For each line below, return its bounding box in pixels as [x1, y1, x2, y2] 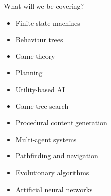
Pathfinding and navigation [15, 150, 98, 161]
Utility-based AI [15, 84, 65, 94]
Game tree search [15, 100, 69, 111]
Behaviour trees [15, 34, 63, 45]
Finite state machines [15, 17, 80, 28]
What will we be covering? [4, 1, 84, 11]
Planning [15, 67, 43, 78]
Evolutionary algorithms [15, 167, 89, 177]
